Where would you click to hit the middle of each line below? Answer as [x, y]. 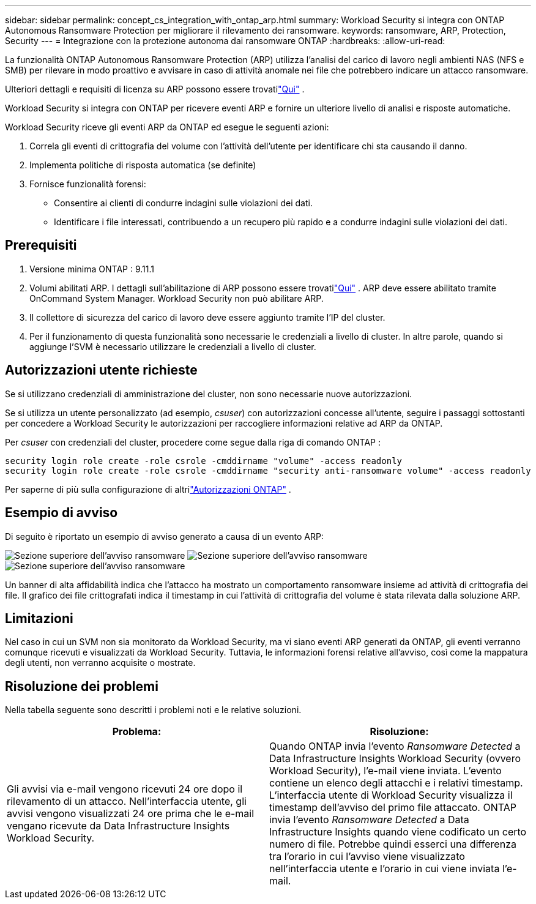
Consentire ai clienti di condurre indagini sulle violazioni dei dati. [183, 203]
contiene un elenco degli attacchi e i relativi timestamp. [396, 783]
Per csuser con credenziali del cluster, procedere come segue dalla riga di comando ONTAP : [193, 442]
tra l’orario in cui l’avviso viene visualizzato [367, 857]
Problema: [137, 732]
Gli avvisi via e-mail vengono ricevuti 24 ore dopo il [125, 789]
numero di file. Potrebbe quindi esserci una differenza [393, 844]
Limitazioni [39, 618]
